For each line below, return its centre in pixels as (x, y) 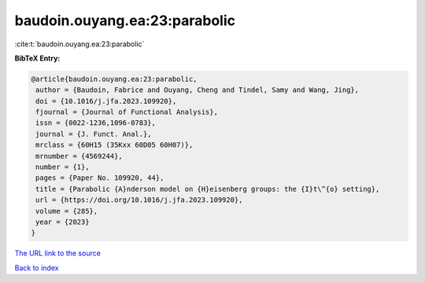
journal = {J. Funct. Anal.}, (94, 134)
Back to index (37, 268)
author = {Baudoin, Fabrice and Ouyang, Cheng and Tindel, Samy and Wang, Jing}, (198, 90)
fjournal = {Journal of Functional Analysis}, (127, 112)
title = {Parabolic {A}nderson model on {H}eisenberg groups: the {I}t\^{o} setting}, (208, 189)
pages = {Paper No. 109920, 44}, (100, 178)
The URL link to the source (58, 253)
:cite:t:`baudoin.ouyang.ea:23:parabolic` (79, 44)
